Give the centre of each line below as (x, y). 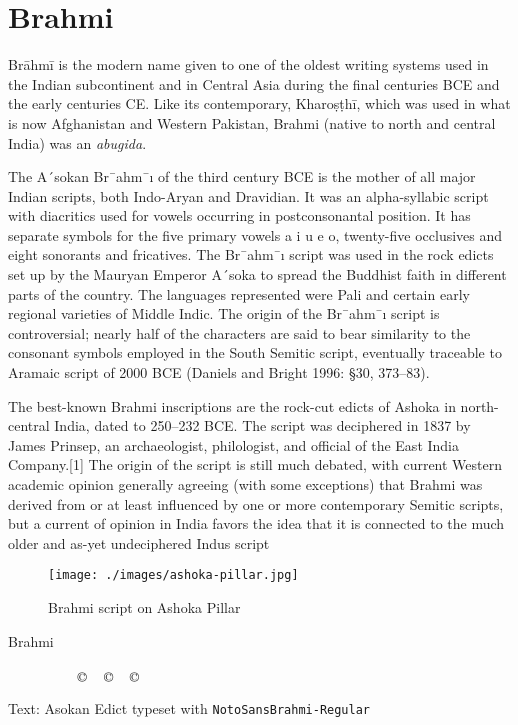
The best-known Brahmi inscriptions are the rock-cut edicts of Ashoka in (232, 405)
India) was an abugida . (77, 142)
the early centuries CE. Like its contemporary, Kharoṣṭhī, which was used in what (259, 103)
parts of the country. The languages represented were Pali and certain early (239, 293)
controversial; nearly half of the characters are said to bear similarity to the (239, 332)
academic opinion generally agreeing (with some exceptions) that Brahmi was (245, 484)
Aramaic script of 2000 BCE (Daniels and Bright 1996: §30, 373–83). (219, 372)
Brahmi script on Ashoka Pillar (144, 607)
